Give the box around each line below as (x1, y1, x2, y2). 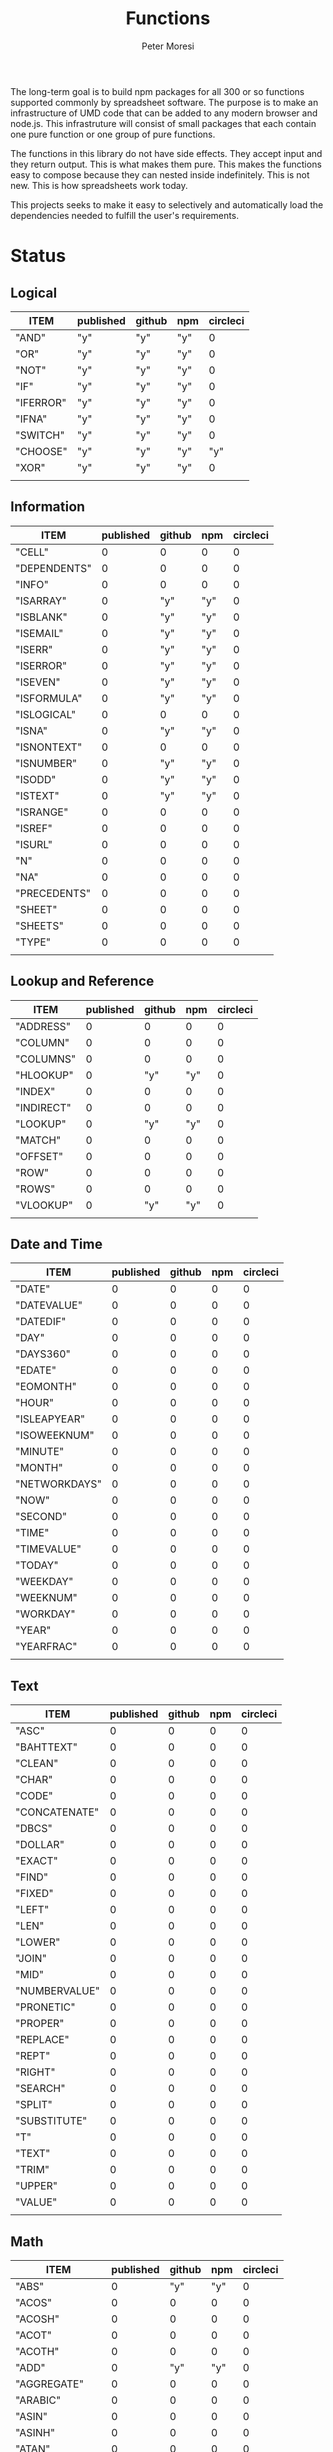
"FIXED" (15, 1887, 54, 1901)
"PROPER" (15, 2017, 65, 2031)
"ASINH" (15, 2426, 56, 2439)
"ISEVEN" (15, 675, 61, 689)
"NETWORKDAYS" (15, 1477, 102, 1491)
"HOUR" (15, 1396, 55, 1410)
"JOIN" (15, 1952, 47, 1966)
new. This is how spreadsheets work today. (10, 179, 188, 191)
